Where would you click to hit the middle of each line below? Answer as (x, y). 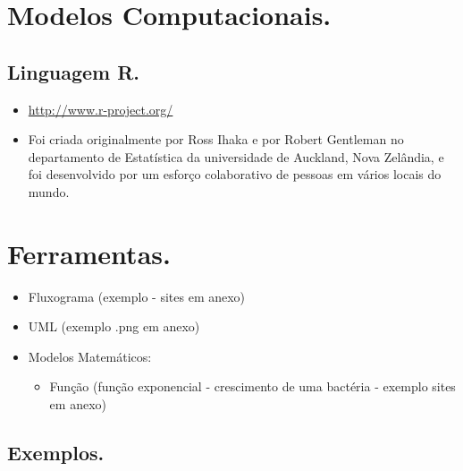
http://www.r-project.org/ (101, 109)
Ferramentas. (89, 253)
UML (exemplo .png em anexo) (114, 326)
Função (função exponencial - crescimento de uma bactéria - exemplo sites (253, 386)
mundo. (49, 191)
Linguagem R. (74, 71)
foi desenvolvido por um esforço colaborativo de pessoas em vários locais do (235, 174)
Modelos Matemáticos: (90, 356)
